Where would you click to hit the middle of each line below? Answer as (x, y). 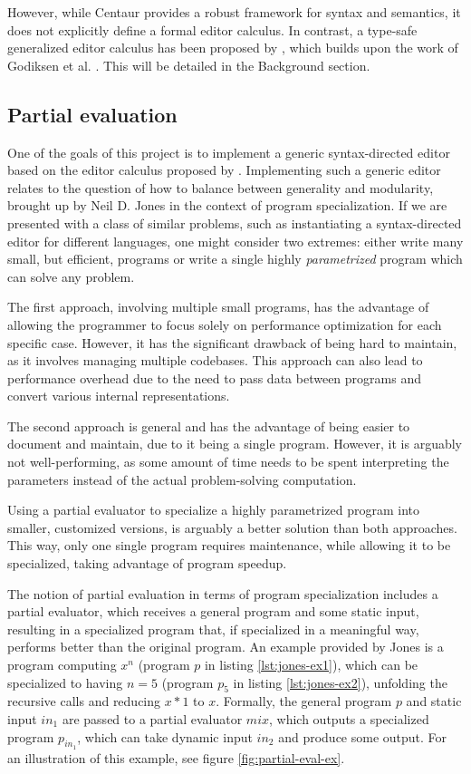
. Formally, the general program (304, 701)
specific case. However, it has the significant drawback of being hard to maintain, (232, 342)
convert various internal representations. (119, 396)
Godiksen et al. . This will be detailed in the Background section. (189, 65)
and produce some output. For (363, 736)
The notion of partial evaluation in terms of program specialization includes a (223, 593)
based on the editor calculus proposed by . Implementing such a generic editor (224, 170)
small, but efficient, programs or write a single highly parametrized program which (235, 259)
